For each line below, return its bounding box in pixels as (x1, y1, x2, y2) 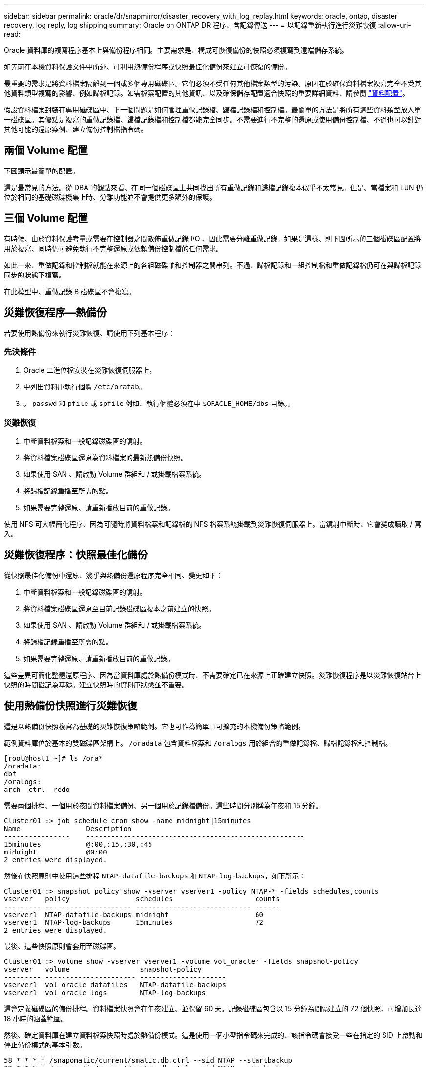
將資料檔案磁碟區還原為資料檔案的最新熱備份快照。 (23, 453, 188, 462)
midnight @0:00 (4, 848, 107, 856)
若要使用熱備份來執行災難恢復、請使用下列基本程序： (4, 328, 175, 337)
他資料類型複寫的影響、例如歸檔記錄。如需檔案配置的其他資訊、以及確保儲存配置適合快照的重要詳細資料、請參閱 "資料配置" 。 (4, 89, 409, 97)
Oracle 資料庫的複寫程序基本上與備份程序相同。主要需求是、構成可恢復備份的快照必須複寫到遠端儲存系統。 (4, 46, 349, 54)
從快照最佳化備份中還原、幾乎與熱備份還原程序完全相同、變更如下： (4, 571, 223, 579)
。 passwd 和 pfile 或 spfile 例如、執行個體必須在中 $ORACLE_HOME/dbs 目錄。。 (23, 399, 295, 408)
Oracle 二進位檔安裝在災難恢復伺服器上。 (23, 366, 156, 375)
